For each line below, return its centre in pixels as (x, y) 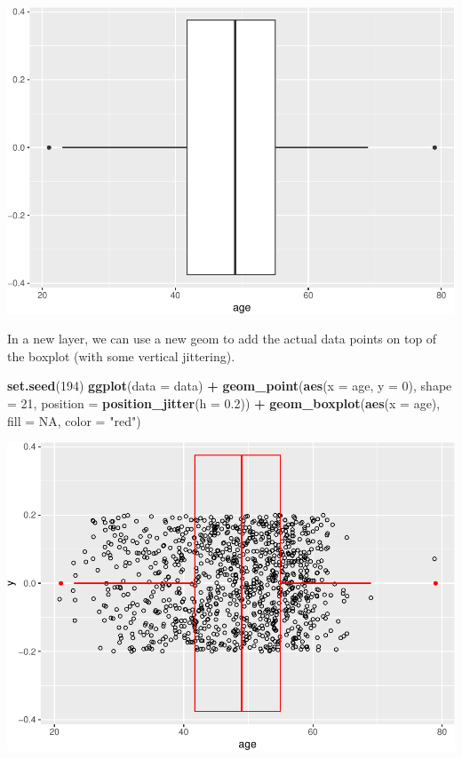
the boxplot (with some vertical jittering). (121, 355)
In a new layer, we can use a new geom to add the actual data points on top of (222, 339)
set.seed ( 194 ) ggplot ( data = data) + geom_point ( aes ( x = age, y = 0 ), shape (230, 386)
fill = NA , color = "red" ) (74, 420)
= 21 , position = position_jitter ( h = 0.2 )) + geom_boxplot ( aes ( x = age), (224, 403)
